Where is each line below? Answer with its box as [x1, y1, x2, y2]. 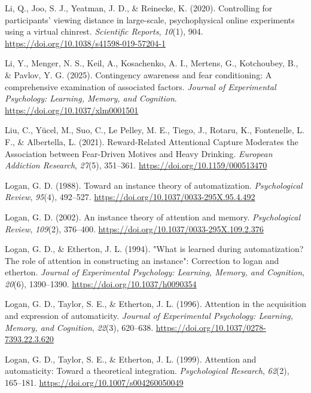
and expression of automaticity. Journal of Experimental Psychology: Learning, [5, 309, 294, 322]
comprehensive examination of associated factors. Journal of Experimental [5, 80, 276, 93]
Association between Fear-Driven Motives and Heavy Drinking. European [5, 147, 273, 159]
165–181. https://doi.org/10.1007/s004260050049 [5, 376, 184, 389]
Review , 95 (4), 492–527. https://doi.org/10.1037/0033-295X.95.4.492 [5, 191, 255, 203]
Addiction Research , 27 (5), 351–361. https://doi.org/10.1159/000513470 [5, 159, 267, 171]
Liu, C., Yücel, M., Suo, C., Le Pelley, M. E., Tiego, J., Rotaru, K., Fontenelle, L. [5, 124, 304, 136]
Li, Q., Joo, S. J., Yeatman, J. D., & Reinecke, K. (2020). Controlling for [5, 2, 273, 14]
